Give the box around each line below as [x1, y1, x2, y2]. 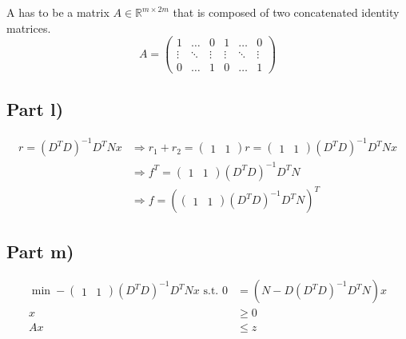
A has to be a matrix [6, 4, 109, 20]
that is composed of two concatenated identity [173, 4, 400, 20]
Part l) [6, 96, 64, 121]
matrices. [6, 19, 51, 36]
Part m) [6, 238, 74, 263]
